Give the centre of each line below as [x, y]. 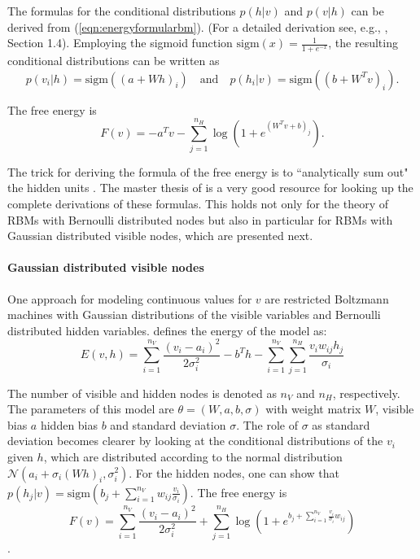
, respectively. [366, 393]
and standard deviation [168, 424]
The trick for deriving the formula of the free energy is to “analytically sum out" [208, 171]
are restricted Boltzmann [327, 298]
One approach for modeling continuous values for [130, 298]
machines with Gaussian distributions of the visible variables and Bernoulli [194, 314]
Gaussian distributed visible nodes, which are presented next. [160, 236]
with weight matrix [313, 409]
